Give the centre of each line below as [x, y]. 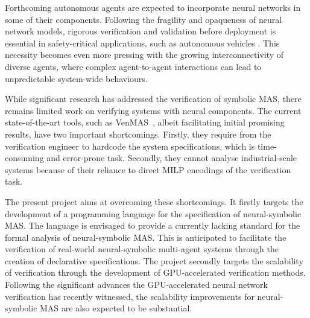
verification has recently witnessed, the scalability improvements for [130, 296]
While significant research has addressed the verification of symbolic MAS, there [153, 99]
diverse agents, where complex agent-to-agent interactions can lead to [133, 66]
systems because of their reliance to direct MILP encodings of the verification [148, 169]
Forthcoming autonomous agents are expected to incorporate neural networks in [153, 7]
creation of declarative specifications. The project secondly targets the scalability [154, 260]
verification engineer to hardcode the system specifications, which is [130, 146]
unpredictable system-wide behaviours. [76, 78]
